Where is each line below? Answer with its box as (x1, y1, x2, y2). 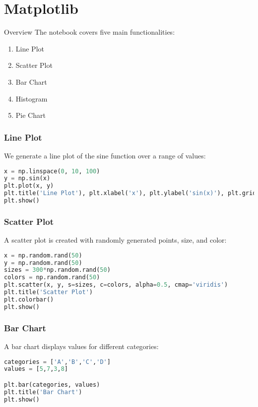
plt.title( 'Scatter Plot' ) (4, 289, 93, 296)
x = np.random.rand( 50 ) (4, 252, 82, 259)
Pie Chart (15, 110, 46, 120)
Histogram (15, 93, 48, 103)
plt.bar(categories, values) (4, 381, 100, 388)
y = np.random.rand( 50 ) (4, 259, 82, 266)
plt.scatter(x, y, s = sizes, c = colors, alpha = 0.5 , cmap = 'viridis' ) (4, 281, 228, 289)
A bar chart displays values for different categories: (4, 341, 159, 351)
